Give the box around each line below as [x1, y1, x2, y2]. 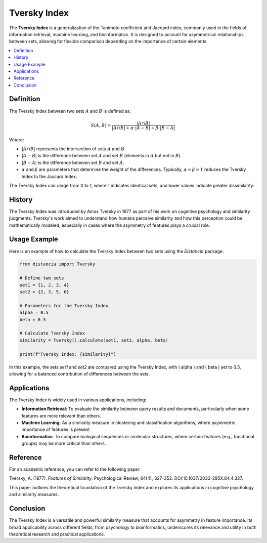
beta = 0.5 [19, 317, 46, 322]
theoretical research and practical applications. [9, 531, 105, 537]
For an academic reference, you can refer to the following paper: [9, 466, 141, 472]
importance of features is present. [21, 426, 91, 432]
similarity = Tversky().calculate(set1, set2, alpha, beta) [19, 337, 169, 343]
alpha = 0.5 [19, 310, 49, 316]
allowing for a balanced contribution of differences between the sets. [9, 371, 150, 376]
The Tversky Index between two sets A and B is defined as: [9, 108, 131, 114]
